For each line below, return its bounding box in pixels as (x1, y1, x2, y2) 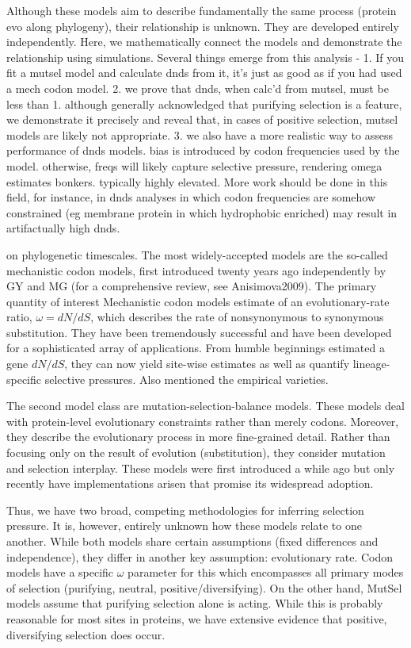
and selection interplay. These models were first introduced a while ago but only (6, 459, 395, 476)
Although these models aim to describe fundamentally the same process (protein (6, 2, 397, 18)
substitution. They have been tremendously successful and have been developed (6, 324, 392, 340)
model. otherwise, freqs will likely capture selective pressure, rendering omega (6, 157, 382, 174)
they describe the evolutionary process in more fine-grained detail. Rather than (6, 428, 390, 445)
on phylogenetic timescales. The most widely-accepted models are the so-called (6, 246, 388, 263)
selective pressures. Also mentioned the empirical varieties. (44, 370, 329, 387)
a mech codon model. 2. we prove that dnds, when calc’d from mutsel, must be (6, 79, 389, 96)
